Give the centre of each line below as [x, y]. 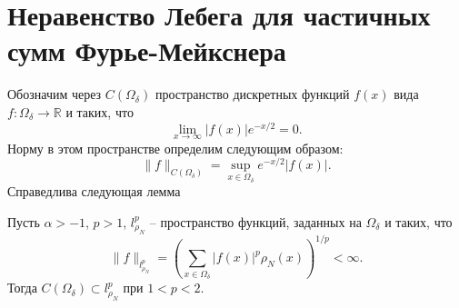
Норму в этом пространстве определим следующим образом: [175, 148]
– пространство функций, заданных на [255, 221]
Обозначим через [55, 94]
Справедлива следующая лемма [94, 191]
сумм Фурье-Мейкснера [147, 50]
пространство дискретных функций [252, 94]
